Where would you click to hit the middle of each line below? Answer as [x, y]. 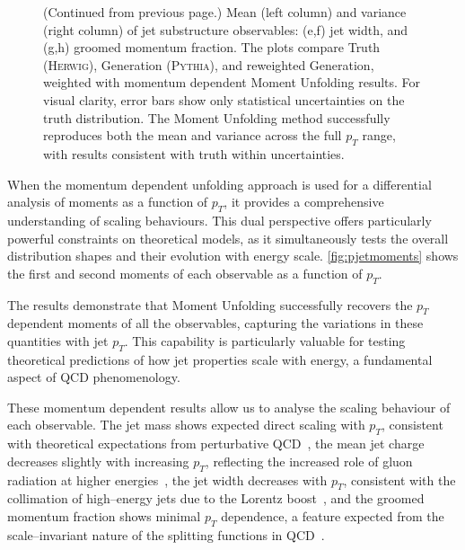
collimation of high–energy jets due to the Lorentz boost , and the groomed [216, 498]
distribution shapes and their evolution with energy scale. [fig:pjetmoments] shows [233, 256]
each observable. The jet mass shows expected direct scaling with [186, 425]
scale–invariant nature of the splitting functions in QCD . [166, 534]
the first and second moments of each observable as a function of [185, 273]
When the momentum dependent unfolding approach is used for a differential [219, 184]
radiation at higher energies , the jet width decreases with [167, 479]
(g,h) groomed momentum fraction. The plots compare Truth [212, 47]
